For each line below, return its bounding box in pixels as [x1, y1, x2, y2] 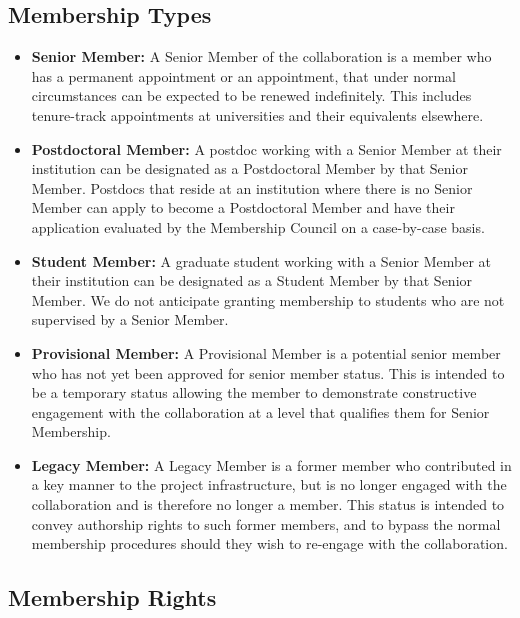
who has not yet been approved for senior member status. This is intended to [31, 362, 505, 383]
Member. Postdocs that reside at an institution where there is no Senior [31, 177, 473, 198]
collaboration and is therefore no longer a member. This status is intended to [31, 494, 505, 515]
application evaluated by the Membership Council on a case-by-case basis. [31, 216, 485, 237]
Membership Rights [8, 582, 217, 613]
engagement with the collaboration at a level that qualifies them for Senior [31, 401, 490, 422]
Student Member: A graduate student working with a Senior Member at [31, 250, 491, 271]
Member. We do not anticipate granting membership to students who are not [31, 289, 505, 310]
